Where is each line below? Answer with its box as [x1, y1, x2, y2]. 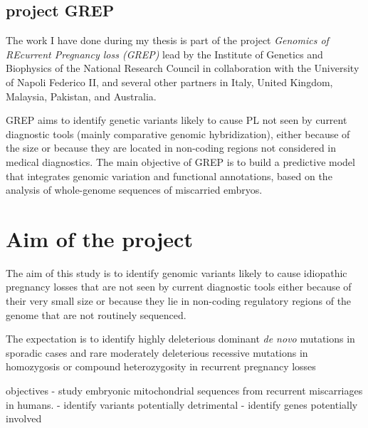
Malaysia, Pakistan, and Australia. [6, 88, 157, 103]
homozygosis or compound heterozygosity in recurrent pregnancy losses [6, 359, 316, 374]
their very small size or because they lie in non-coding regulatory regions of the [6, 293, 352, 308]
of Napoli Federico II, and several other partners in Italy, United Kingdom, [6, 74, 333, 89]
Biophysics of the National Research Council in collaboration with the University [6, 61, 359, 75]
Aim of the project [6, 224, 193, 253]
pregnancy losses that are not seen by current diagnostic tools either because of [6, 279, 352, 294]
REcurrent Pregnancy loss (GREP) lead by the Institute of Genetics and [6, 46, 323, 61]
